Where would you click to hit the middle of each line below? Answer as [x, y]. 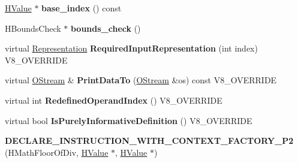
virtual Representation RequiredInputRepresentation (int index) [131, 48]
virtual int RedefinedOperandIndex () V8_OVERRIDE [114, 100]
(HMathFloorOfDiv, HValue [57, 152]
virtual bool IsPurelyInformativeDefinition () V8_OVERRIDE [129, 120]
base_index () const [82, 8]
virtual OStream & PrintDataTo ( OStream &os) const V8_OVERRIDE [141, 80]
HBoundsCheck [33, 28]
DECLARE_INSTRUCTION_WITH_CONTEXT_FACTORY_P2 [149, 141]
